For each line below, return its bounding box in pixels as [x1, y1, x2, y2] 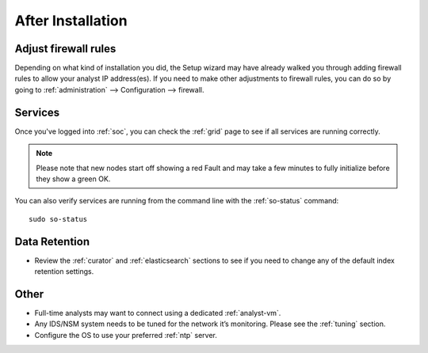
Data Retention [14, 234, 90, 249]
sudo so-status [29, 214, 88, 223]
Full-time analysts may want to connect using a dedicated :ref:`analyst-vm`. [34, 308, 281, 317]
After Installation [14, 12, 128, 29]
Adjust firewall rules [14, 42, 117, 55]
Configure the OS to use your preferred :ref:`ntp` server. [34, 330, 218, 340]
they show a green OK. [36, 174, 111, 184]
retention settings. [34, 267, 94, 276]
